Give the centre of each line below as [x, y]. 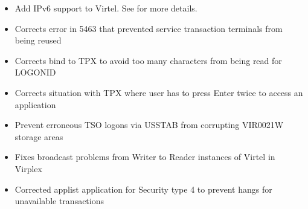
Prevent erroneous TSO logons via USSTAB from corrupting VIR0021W [149, 125]
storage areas [39, 136]
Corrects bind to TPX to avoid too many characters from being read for [148, 60]
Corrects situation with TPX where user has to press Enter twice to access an [159, 92]
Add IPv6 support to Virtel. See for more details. [106, 8]
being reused [38, 40]
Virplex [28, 168]
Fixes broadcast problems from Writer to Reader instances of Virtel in [145, 157]
